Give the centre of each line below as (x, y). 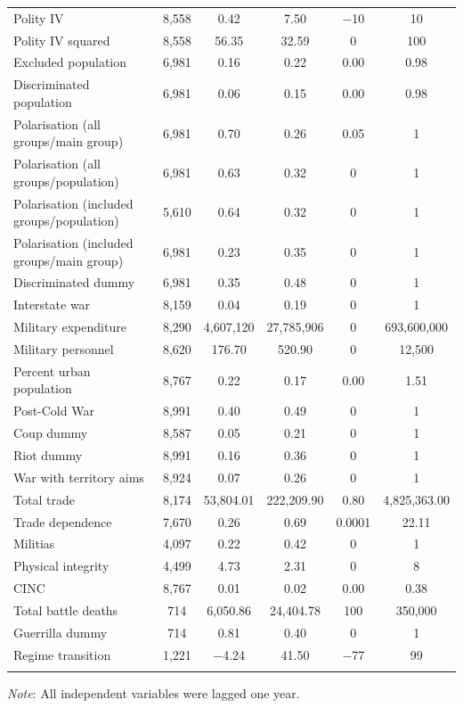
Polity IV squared (62, 40)
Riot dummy (48, 454)
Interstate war (52, 305)
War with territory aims (79, 477)
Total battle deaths (66, 609)
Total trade (44, 499)
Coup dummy (51, 433)
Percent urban (52, 370)
